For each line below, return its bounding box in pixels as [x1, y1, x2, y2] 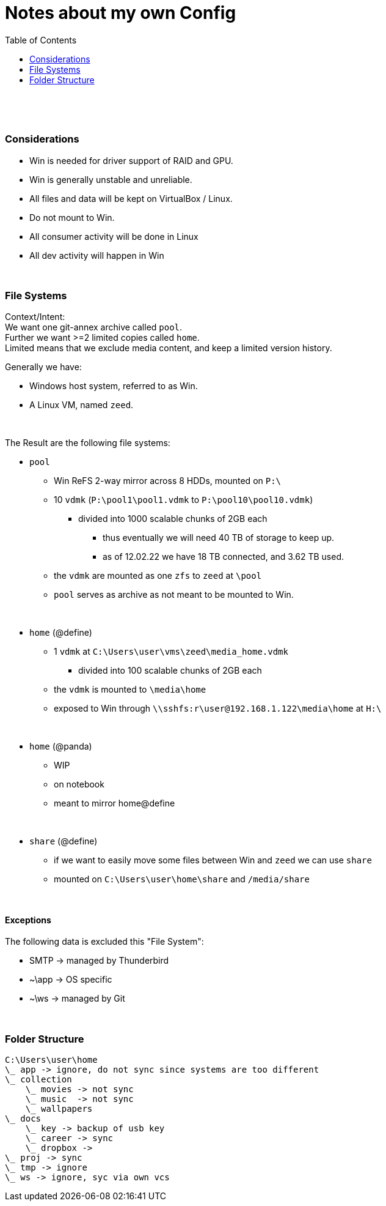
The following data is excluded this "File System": [5, 936, 204, 947]
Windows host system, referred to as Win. [29, 381, 198, 392]
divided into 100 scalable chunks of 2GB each [78, 665, 262, 676]
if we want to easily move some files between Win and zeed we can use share [54, 855, 372, 866]
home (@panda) [29, 741, 92, 752]
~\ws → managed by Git [29, 993, 125, 1004]
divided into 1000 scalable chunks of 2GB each [78, 513, 268, 524]
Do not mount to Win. [29, 212, 115, 223]
